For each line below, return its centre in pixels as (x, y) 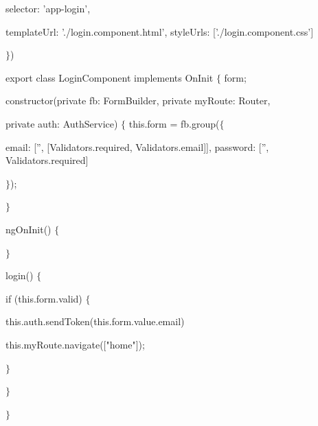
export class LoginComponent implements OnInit (110, 77)
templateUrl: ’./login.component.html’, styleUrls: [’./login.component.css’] (160, 31)
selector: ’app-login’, (48, 8)
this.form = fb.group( (174, 123)
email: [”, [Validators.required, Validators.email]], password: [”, (137, 146)
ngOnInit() (29, 229)
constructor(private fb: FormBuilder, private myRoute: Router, (138, 100)
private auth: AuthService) (62, 123)
